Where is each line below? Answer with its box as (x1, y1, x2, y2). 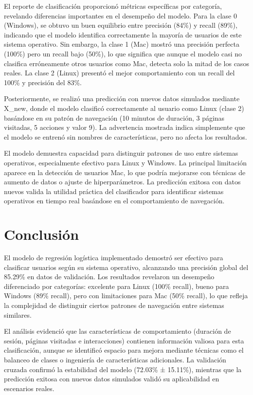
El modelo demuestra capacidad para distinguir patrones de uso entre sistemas (4, 148, 238, 158)
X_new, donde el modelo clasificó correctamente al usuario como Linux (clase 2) (4, 103, 244, 113)
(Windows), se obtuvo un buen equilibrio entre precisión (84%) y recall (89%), (4, 20, 237, 30)
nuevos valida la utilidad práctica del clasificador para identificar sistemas (4, 186, 224, 196)
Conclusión (4, 224, 79, 244)
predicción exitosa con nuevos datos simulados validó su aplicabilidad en (4, 374, 219, 384)
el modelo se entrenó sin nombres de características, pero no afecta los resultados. (4, 131, 247, 142)
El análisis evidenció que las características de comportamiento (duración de (4, 326, 231, 336)
